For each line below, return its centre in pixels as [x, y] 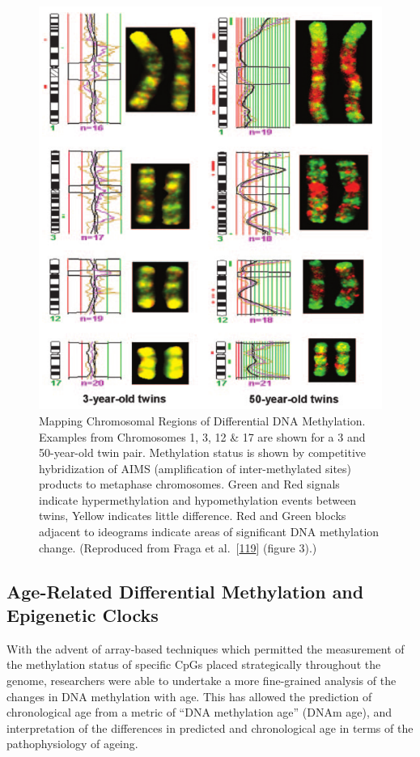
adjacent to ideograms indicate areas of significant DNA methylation [209, 532]
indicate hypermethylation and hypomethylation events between [198, 499]
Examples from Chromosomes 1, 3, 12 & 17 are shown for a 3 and [202, 436]
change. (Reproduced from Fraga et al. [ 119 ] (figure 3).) [178, 547]
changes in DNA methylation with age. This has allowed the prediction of [189, 696]
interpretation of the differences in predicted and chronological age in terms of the [210, 727]
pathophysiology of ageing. [72, 744]
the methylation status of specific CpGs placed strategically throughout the [194, 664]
